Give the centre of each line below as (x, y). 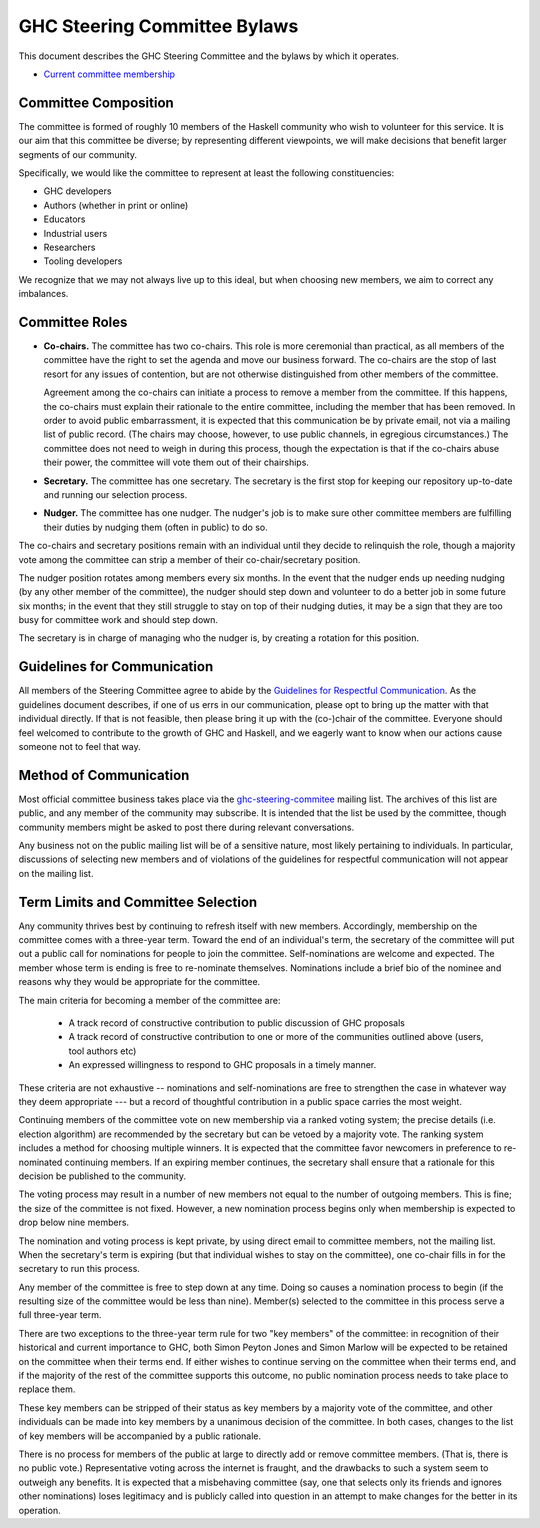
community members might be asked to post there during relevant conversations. (186, 827)
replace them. (47, 1389)
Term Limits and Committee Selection (138, 901)
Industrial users (75, 233)
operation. (39, 1510)
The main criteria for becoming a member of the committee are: (149, 1000)
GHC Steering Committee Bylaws (158, 26)
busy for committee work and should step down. (118, 620)
